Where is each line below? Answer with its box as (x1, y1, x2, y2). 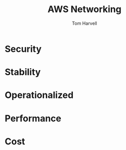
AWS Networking (47, 4, 122, 15)
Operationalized (5, 89, 74, 101)
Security (5, 43, 41, 55)
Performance (5, 113, 62, 124)
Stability (5, 67, 41, 78)
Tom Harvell (72, 20, 97, 26)
